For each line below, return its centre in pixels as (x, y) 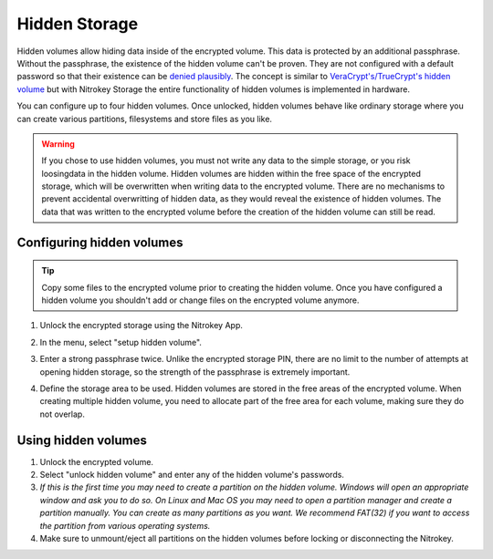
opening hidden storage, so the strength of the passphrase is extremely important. (195, 372)
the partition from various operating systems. (125, 525)
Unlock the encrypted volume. (97, 461)
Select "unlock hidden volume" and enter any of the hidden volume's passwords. (192, 475)
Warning (58, 144)
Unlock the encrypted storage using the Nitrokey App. (142, 326)
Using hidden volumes (82, 440)
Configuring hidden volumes (100, 242)
